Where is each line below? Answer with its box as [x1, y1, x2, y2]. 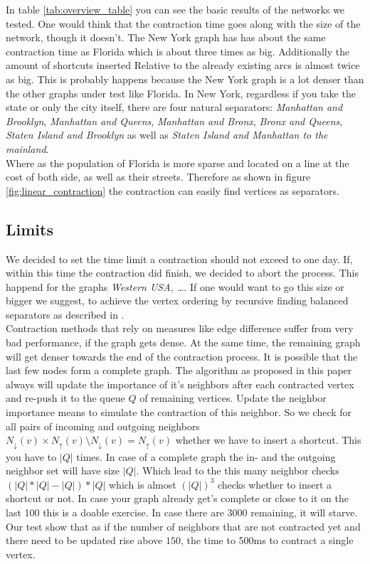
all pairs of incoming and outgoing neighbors [6, 418, 200, 433]
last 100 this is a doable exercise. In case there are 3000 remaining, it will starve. [6, 505, 358, 520]
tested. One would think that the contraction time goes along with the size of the [6, 16, 361, 31]
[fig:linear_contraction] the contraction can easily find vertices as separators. [6, 183, 339, 198]
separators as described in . [6, 307, 125, 321]
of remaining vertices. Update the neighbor [139, 390, 327, 405]
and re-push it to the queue [6, 390, 125, 405]
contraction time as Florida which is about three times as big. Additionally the [6, 43, 350, 58]
